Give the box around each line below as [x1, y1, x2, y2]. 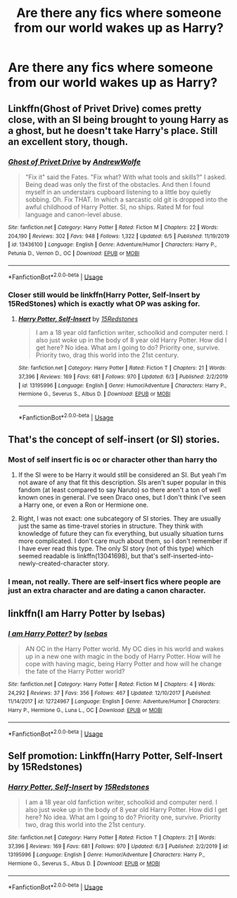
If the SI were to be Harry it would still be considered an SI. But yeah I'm [18, 471, 227, 479]
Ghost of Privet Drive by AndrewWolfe [8, 156, 141, 166]
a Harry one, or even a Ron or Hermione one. [18, 500, 149, 509]
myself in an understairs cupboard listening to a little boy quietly [25, 187, 212, 196]
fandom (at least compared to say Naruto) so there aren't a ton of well [18, 486, 221, 494]
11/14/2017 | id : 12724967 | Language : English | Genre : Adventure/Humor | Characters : [8, 698, 221, 706]
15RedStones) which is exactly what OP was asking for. [8, 299, 200, 309]
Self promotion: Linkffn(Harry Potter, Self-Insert [8, 749, 223, 762]
